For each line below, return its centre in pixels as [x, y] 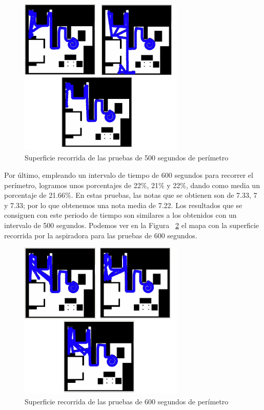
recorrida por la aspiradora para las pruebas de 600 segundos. [101, 235]
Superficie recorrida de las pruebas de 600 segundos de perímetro [127, 401]
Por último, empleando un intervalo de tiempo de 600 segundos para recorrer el [129, 175]
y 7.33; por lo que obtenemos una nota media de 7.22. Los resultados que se [123, 205]
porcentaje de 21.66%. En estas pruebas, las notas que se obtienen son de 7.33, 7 [131, 195]
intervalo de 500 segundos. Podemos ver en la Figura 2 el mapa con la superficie [132, 225]
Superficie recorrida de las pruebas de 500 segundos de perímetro [127, 158]
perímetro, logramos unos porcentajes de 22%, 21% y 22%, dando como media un [132, 185]
